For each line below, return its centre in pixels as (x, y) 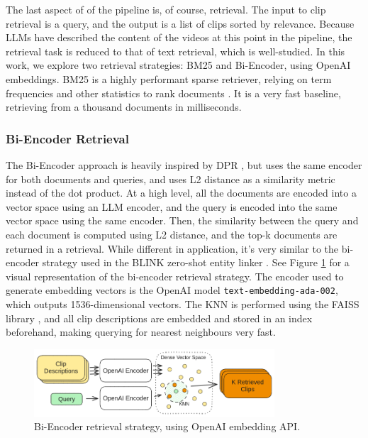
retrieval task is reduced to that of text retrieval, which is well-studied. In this (175, 51)
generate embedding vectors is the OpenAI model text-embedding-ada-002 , (172, 290)
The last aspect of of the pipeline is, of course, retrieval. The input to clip (166, 9)
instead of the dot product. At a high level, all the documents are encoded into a (181, 193)
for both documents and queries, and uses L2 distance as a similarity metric (171, 179)
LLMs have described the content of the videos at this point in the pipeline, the (179, 37)
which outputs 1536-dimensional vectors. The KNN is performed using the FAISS (183, 303)
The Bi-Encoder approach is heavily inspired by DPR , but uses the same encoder (184, 164)
